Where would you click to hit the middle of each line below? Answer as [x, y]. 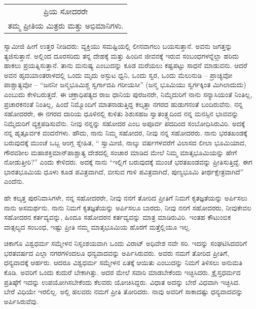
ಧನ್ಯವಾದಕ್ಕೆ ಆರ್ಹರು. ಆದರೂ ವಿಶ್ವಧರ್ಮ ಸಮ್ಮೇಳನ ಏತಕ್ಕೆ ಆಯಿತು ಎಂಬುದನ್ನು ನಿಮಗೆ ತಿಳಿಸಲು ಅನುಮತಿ [123, 262]
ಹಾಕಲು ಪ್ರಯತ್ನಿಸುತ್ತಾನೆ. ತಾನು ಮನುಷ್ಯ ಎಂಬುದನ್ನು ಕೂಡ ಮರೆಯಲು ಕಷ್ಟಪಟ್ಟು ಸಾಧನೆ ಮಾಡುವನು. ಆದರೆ [126, 65]
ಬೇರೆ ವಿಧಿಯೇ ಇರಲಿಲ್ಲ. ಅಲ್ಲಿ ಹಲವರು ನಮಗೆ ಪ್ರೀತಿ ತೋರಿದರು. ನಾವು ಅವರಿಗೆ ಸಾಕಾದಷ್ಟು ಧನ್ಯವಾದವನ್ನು [124, 292]
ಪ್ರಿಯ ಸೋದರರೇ [66, 11]
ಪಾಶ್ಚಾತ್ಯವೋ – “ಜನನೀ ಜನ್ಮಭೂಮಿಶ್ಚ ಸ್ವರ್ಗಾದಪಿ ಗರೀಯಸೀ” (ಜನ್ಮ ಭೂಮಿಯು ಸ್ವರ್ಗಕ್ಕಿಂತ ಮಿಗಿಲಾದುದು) [125, 85]
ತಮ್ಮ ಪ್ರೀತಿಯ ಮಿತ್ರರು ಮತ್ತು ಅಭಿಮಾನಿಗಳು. [66, 25]
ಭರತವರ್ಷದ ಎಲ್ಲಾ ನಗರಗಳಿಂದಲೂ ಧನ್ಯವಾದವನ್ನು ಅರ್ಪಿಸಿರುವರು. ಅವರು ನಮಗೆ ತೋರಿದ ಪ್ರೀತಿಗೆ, [117, 253]
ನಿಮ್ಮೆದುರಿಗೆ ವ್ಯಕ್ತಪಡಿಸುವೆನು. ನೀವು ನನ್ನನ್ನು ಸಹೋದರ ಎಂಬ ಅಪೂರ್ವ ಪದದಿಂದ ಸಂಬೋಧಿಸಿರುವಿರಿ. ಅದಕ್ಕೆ [125, 123]
